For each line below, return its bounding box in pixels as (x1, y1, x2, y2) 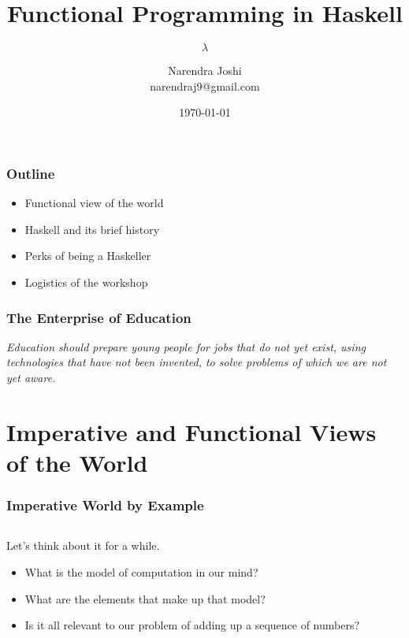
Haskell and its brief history (24, 221, 160, 237)
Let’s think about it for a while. (6, 537, 160, 554)
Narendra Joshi (168, 62, 242, 79)
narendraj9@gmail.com (150, 77, 260, 94)
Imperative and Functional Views (6, 415, 377, 447)
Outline (6, 163, 55, 183)
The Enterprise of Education (6, 307, 191, 327)
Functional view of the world (24, 195, 164, 211)
